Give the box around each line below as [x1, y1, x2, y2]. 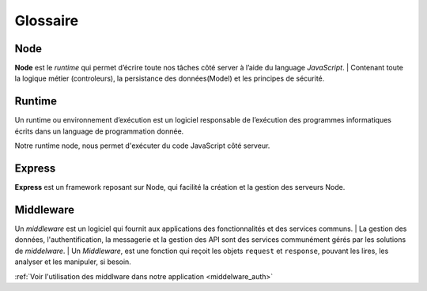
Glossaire [14, 12, 79, 29]
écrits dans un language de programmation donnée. [14, 127, 184, 136]
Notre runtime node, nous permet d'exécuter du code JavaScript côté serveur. [14, 141, 270, 150]
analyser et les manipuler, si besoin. [14, 257, 132, 266]
